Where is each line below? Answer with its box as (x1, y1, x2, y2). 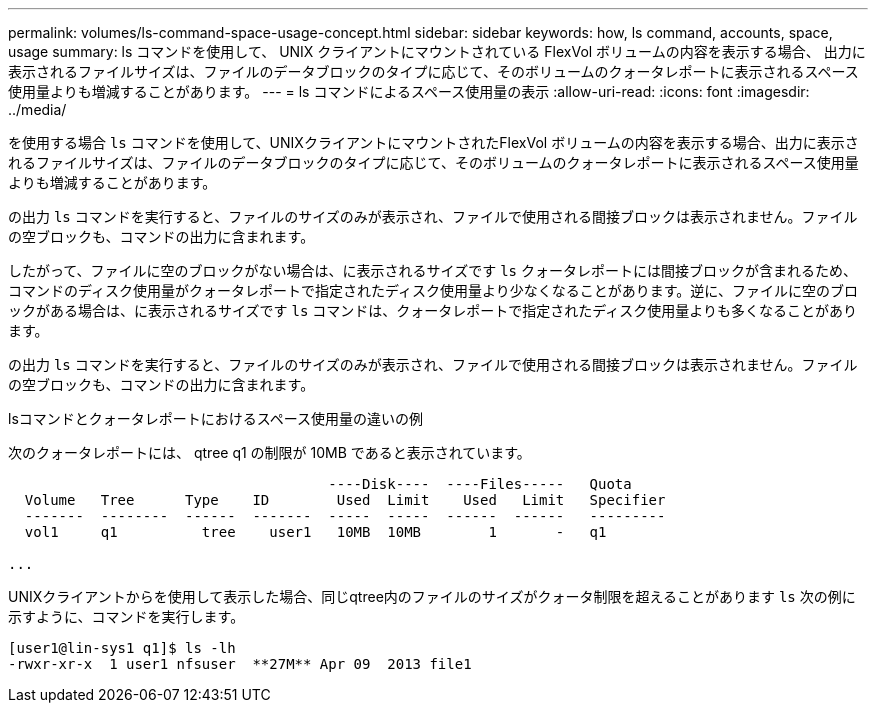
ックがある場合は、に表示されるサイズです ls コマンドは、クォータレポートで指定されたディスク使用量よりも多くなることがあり (8, 302, 858, 319)
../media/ (8, 101, 67, 118)
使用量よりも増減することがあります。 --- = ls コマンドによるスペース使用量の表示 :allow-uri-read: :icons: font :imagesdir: (8, 83, 810, 100)
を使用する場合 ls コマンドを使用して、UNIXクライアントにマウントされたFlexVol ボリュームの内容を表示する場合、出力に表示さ (8, 134, 859, 151)
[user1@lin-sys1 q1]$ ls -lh (8, 640, 236, 656)
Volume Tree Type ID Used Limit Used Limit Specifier (24, 492, 666, 508)
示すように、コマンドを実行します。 (8, 608, 245, 625)
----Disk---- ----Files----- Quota (328, 476, 632, 492)
